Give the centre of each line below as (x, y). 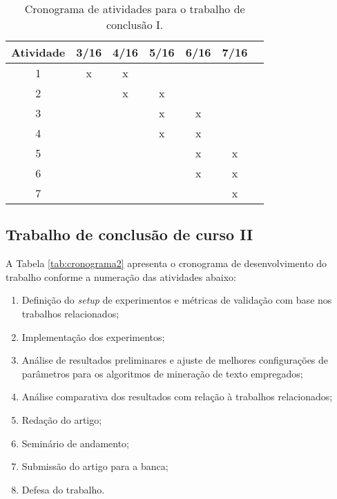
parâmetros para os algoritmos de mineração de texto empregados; (162, 373)
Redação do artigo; (62, 419)
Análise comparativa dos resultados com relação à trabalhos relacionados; (177, 397)
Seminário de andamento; (76, 443)
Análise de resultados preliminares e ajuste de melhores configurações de (175, 360)
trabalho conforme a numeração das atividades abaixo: (121, 276)
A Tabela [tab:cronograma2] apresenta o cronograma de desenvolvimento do (166, 263)
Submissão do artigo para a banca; (95, 466)
